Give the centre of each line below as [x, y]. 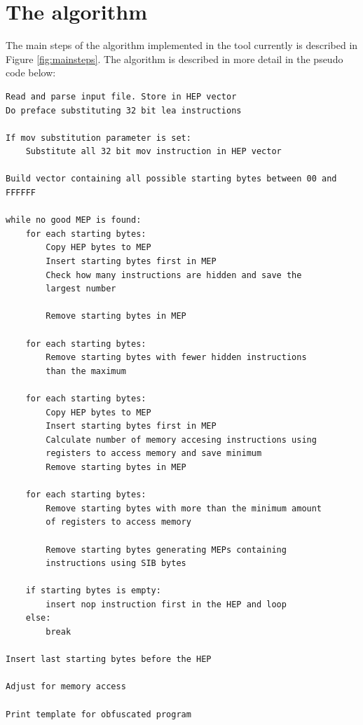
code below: [31, 72]
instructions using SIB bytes [116, 564]
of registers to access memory [118, 522]
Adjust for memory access [66, 687]
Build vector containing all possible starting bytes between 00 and [171, 179]
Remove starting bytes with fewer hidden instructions [176, 358]
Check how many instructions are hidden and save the [174, 275]
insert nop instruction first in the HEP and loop [166, 604]
